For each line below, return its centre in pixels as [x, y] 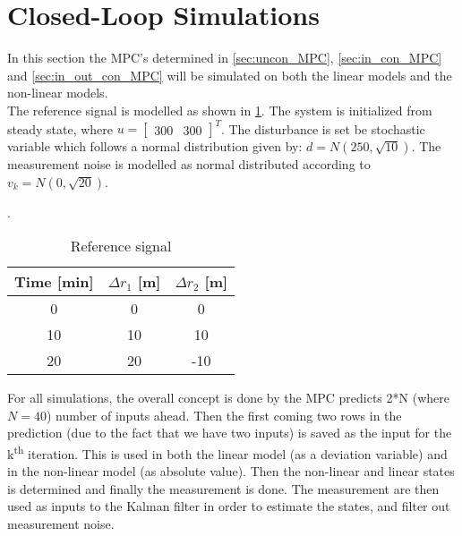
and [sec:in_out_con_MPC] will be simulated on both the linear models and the [230, 75]
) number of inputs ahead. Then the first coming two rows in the [224, 415]
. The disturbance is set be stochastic [323, 128]
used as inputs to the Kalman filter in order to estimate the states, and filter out [229, 506]
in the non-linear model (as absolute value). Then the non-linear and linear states [231, 471]
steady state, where [60, 128]
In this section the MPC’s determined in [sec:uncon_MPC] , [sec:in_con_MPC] [225, 58]
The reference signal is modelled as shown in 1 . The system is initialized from [220, 110]
